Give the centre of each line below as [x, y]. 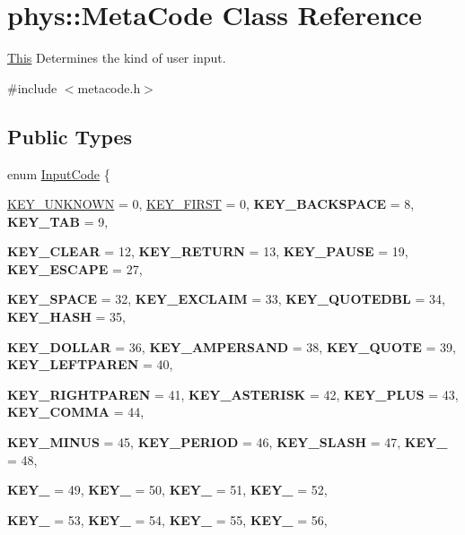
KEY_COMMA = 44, [76, 412]
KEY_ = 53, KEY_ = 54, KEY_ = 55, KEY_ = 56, [167, 519]
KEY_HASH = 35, [66, 317]
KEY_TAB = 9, [58, 221]
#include [32, 87]
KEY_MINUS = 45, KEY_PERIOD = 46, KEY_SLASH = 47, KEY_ [228, 442]
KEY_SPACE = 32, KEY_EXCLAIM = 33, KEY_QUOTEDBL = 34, [226, 299]
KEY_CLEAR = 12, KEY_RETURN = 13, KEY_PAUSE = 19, [208, 251]
